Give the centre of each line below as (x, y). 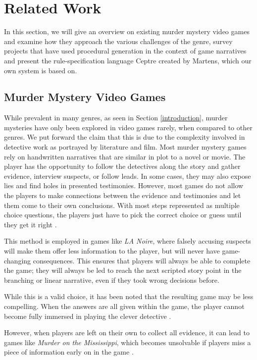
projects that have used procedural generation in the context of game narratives (125, 51)
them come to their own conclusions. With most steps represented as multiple (122, 205)
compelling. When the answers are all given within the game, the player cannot (124, 306)
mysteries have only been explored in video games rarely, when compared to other (128, 127)
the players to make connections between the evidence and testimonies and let (123, 195)
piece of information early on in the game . (69, 352)
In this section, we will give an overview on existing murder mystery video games (127, 31)
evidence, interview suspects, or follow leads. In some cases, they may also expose (128, 176)
